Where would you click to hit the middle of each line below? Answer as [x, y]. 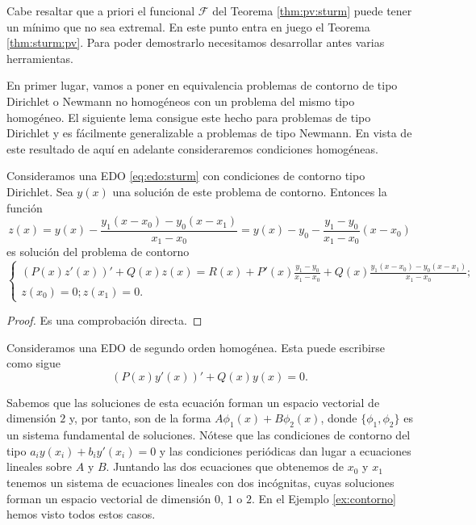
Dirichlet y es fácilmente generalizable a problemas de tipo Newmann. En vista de [209, 133]
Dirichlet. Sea [40, 191]
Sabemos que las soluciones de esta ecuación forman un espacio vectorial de [193, 402]
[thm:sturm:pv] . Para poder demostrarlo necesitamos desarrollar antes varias [196, 42]
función [25, 207]
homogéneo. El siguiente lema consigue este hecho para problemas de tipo [189, 117]
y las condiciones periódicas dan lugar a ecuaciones [285, 450]
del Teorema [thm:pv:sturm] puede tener [312, 10]
